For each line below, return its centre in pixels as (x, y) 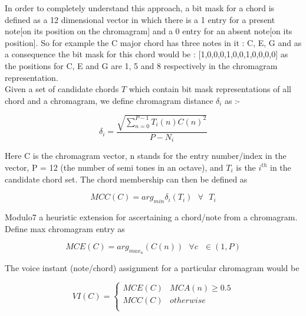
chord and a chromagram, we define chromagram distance (109, 100)
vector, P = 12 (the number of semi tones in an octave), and (114, 167)
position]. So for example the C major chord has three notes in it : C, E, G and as (153, 42)
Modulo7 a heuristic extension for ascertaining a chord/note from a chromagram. (151, 216)
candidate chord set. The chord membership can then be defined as (126, 179)
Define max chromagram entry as (65, 228)
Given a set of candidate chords (62, 89)
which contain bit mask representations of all (210, 89)
